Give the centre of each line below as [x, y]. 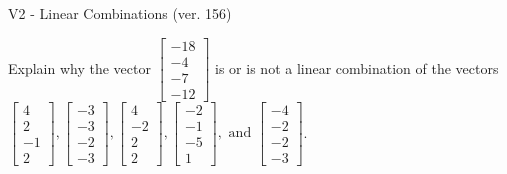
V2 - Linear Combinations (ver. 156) [120, 13]
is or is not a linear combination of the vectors [357, 67]
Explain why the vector [79, 67]
